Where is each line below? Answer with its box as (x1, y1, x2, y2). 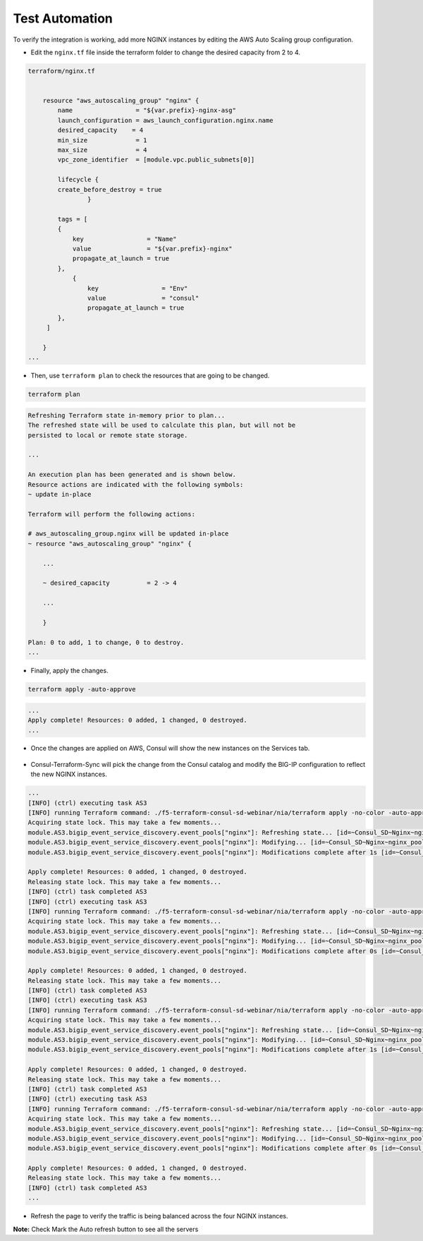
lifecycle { (57, 176, 99, 183)
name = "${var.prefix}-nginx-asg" (57, 107, 236, 114)
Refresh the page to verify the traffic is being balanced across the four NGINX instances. (30, 1212, 288, 1221)
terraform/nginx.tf (27, 67, 95, 75)
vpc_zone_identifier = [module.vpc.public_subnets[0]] (57, 156, 255, 164)
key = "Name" (72, 235, 177, 243)
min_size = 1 (57, 136, 147, 144)
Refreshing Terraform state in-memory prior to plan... (27, 411, 226, 419)
